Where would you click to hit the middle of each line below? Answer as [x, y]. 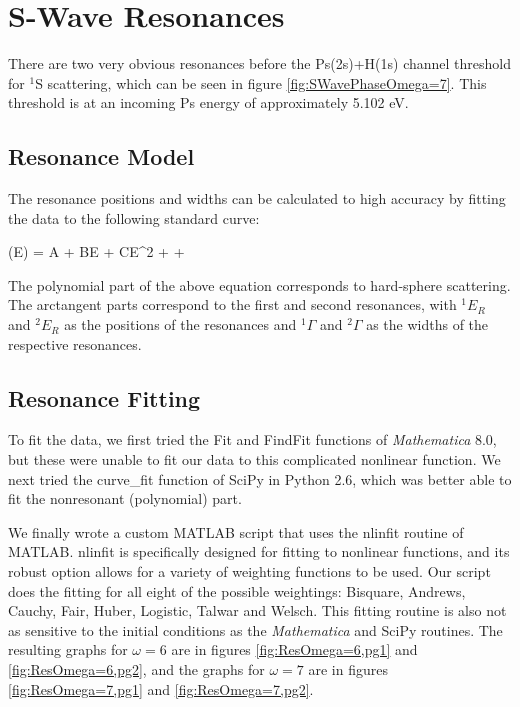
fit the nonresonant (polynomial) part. [125, 498]
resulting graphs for [68, 649]
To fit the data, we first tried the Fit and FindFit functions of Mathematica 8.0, [252, 439]
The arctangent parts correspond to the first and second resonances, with [232, 304]
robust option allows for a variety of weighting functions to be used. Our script [249, 571]
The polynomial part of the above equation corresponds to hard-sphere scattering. [259, 284]
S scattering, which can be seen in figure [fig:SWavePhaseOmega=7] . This [261, 82]
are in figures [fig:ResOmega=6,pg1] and [294, 649]
